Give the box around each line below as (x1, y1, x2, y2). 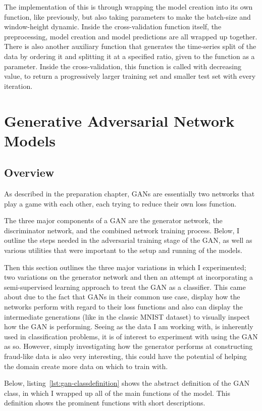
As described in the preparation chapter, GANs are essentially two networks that (4, 188, 255, 199)
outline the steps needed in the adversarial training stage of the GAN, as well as (4, 235, 252, 245)
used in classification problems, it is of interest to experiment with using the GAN (4, 331, 258, 341)
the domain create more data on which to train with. (4, 361, 168, 371)
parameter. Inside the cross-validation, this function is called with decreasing (4, 61, 242, 71)
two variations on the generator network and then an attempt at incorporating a (4, 272, 253, 282)
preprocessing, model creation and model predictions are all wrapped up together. (4, 31, 257, 41)
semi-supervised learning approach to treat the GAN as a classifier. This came (4, 281, 246, 292)
